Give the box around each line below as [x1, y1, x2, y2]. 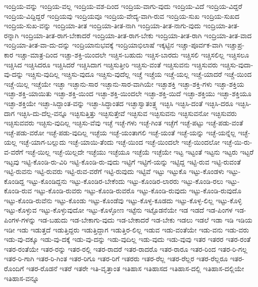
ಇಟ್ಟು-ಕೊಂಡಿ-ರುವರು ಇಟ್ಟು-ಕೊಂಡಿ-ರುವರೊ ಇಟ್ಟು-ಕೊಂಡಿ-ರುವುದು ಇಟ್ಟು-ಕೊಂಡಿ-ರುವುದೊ [34, 185, 242, 196]
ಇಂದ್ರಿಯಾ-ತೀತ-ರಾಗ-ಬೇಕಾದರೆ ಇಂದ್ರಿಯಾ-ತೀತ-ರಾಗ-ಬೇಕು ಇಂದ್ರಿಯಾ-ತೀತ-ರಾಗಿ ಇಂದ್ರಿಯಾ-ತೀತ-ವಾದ [21, 30, 252, 40]
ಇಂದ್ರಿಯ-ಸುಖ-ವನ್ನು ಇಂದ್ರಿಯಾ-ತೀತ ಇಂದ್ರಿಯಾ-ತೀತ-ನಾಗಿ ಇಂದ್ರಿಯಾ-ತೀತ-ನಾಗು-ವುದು [4, 20, 201, 31]
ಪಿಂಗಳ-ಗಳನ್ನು [4, 215, 36, 225]
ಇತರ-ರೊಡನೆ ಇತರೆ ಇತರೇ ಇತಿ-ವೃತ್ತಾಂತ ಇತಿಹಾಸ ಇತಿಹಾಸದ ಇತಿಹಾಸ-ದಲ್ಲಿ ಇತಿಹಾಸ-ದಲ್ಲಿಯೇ [26, 263, 244, 274]
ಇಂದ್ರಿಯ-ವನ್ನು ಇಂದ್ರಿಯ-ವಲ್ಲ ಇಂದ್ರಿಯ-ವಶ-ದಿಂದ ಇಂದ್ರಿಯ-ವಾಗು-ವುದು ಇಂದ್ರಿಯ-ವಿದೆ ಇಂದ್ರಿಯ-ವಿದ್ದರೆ [4, 1, 242, 11]
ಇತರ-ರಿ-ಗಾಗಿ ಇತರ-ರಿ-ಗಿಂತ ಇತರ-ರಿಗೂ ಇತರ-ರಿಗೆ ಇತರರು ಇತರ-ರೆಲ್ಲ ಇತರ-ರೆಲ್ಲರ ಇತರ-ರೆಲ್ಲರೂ [4, 253, 228, 264]
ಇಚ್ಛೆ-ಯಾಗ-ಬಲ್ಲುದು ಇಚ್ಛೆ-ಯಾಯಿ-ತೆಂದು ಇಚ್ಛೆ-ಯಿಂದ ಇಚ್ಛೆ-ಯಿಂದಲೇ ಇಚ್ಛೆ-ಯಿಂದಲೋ [19, 137, 220, 147]
